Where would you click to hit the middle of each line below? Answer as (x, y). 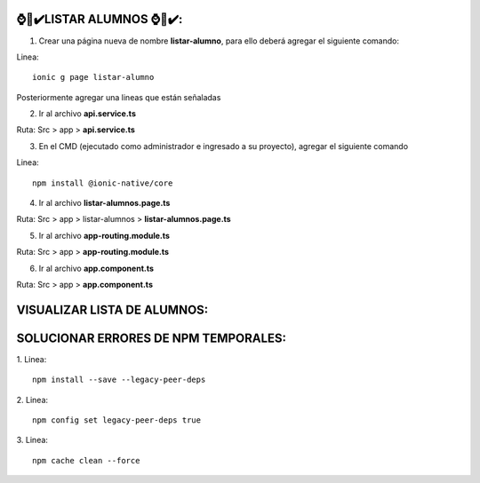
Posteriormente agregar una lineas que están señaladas (119, 97)
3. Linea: (32, 440)
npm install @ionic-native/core (103, 183)
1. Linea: (32, 359)
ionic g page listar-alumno (93, 77)
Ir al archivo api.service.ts (88, 114)
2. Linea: (32, 400)
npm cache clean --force (86, 460)
